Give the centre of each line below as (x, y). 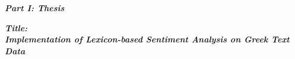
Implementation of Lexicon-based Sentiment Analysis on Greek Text (147, 39)
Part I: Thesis (35, 8)
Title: (16, 27)
